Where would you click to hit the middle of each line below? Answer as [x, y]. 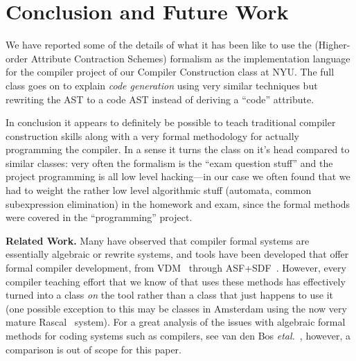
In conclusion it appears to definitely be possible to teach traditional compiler [171, 122]
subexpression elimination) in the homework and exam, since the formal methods [178, 203]
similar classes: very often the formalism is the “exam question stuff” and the [169, 162]
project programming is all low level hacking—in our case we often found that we [178, 176]
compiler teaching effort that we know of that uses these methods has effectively [176, 281]
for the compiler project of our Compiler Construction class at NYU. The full [170, 72]
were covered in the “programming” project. [99, 217]
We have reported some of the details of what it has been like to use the [159, 45]
